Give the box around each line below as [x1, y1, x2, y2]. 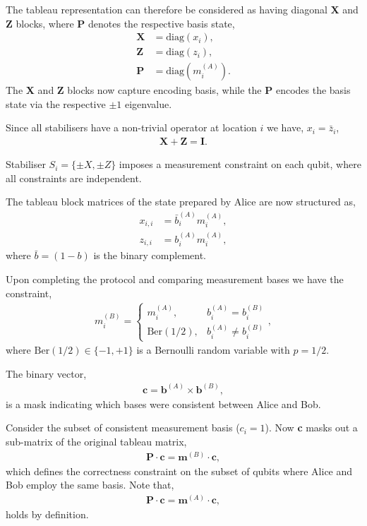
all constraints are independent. [6, 170, 142, 185]
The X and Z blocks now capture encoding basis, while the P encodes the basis [6, 83, 351, 97]
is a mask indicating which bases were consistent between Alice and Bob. [6, 396, 321, 411]
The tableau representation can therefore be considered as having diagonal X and [6, 2, 359, 16]
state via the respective [6, 96, 106, 111]
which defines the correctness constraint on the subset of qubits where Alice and [6, 463, 353, 478]
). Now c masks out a [265, 420, 358, 435]
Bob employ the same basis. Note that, [6, 477, 174, 492]
